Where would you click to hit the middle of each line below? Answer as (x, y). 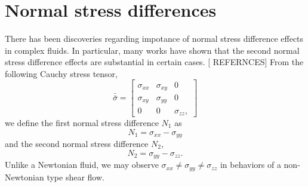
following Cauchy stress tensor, (61, 73)
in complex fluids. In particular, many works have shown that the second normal (152, 50)
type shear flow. (76, 177)
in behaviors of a (250, 165)
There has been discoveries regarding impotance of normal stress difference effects (154, 39)
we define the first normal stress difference (82, 122)
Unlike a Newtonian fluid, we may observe (82, 165)
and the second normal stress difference (77, 144)
